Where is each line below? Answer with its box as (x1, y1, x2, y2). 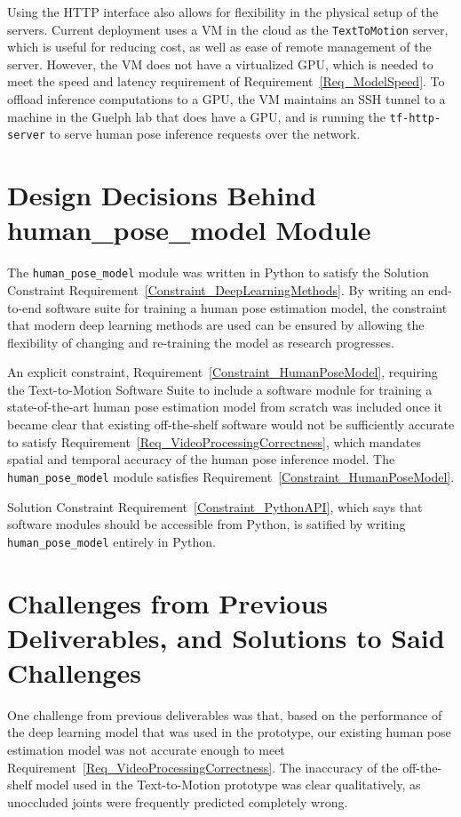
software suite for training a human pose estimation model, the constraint (45, 298, 448, 316)
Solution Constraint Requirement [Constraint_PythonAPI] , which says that (7, 497, 423, 516)
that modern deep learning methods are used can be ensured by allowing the (7, 316, 425, 334)
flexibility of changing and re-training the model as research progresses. (7, 332, 394, 351)
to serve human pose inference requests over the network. (49, 124, 361, 143)
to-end (7, 298, 42, 316)
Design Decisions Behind (7, 177, 316, 213)
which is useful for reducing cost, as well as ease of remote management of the (7, 37, 432, 56)
